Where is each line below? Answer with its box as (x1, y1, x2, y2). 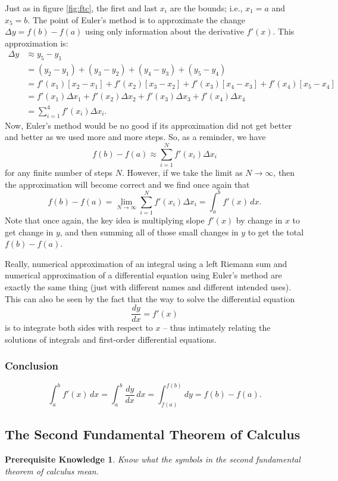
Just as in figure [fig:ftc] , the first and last (5, 2, 158, 14)
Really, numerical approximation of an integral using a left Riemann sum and (5, 257, 287, 269)
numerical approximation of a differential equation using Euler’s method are (5, 269, 282, 281)
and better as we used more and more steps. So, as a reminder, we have (5, 131, 266, 143)
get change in (5, 225, 54, 238)
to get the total (248, 225, 304, 238)
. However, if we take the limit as (122, 166, 243, 178)
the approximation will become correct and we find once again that (5, 178, 250, 190)
